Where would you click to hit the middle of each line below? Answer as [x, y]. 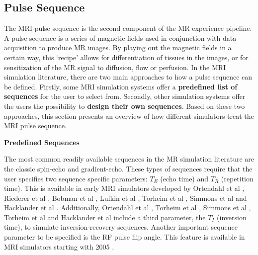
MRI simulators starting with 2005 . [59, 246]
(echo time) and [184, 178]
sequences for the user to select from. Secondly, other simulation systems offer [125, 96]
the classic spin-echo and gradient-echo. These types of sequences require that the [128, 168]
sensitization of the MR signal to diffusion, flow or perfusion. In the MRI [115, 67]
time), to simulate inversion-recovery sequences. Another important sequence [121, 227]
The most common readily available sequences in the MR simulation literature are [129, 159]
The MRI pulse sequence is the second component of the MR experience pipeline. [128, 28]
